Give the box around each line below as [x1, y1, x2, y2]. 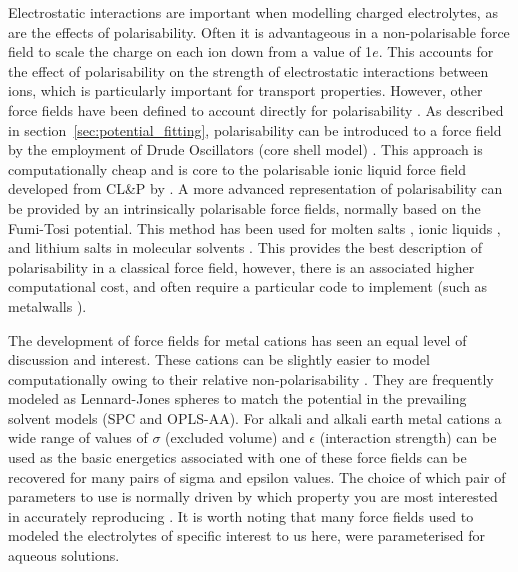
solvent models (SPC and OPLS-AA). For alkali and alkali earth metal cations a [8, 407, 502, 428]
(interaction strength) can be [319, 427, 497, 448]
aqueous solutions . [8, 545, 120, 566]
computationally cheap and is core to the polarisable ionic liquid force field [8, 158, 467, 179]
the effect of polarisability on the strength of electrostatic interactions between [8, 60, 489, 81]
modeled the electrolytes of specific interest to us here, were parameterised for [8, 525, 485, 546]
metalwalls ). [8, 295, 87, 316]
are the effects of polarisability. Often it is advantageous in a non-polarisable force [8, 21, 510, 42]
